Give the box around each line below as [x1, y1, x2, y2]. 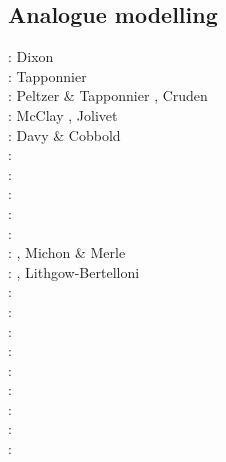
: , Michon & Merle [8, 242, 126, 263]
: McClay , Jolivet [8, 104, 118, 125]
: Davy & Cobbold [8, 124, 121, 145]
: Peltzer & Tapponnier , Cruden [8, 85, 208, 106]
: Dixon [8, 46, 54, 67]
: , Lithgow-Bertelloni [8, 261, 140, 282]
